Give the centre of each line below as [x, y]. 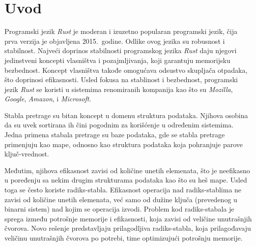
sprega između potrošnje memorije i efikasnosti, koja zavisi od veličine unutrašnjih [128, 218]
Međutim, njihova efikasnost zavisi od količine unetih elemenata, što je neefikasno [127, 170]
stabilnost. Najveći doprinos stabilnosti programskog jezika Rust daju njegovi [121, 50]
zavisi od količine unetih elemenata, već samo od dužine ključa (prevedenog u [121, 199]
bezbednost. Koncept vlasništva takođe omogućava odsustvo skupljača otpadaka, [126, 70]
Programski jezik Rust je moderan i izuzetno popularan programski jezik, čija [121, 31]
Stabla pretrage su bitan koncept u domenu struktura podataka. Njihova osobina [126, 115]
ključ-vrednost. [27, 154]
